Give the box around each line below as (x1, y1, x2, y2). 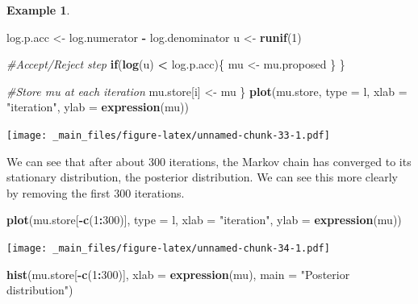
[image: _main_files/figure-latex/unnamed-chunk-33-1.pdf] (6, 129, 330, 141)
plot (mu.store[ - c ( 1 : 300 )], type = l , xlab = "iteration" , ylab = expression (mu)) (6, 211, 402, 228)
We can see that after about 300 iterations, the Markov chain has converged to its (6, 152, 412, 169)
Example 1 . (6, 2, 70, 18)
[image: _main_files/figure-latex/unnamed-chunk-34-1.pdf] (6, 243, 330, 254)
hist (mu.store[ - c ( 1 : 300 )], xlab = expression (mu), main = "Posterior (6, 265, 350, 282)
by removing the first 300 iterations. (6, 184, 185, 201)
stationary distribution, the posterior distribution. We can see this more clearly (6, 169, 398, 185)
